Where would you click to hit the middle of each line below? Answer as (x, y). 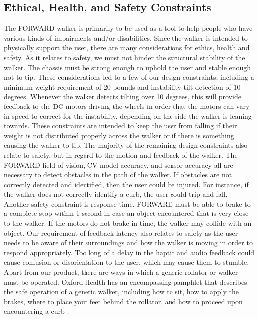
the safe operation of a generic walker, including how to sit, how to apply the (121, 291)
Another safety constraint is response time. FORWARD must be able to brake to (127, 203)
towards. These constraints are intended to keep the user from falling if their (121, 126)
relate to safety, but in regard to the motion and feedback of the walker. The (121, 155)
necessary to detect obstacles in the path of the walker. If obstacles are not (118, 174)
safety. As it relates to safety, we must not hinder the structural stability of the (125, 57)
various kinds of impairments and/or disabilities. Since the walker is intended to (126, 38)
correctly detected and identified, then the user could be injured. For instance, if (126, 184)
